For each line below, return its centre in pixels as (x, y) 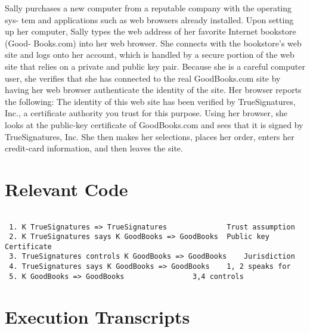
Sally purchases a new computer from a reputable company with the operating (148, 8)
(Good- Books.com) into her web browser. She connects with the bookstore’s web (153, 43)
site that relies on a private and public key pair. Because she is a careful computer (155, 66)
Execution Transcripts (97, 316)
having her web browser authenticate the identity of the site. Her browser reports (153, 90)
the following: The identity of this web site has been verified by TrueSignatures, (150, 101)
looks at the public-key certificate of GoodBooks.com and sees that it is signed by (154, 124)
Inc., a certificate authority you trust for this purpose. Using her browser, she (146, 113)
